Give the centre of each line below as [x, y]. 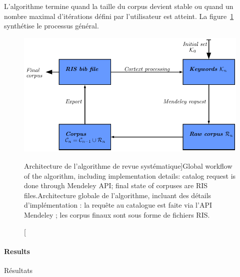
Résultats [18, 270]
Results [17, 251]
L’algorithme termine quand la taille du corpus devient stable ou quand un [119, 6]
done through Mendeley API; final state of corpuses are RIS [116, 185]
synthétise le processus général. [51, 26]
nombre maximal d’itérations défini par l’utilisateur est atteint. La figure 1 [119, 16]
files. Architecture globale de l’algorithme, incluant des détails [118, 195]
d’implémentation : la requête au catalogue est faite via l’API [118, 205]
